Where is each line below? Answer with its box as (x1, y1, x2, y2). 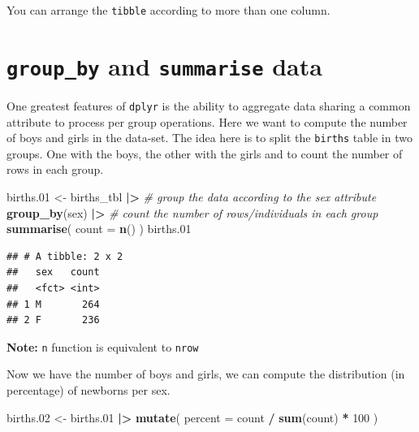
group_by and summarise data (6, 49, 322, 82)
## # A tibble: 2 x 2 (6, 250, 123, 262)
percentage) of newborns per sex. (6, 382, 171, 398)
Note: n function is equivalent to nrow (6, 338, 199, 355)
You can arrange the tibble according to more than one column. (6, 2, 330, 18)
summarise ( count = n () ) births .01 (6, 220, 192, 237)
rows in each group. (6, 161, 104, 178)
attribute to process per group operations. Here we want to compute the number (6, 113, 408, 130)
